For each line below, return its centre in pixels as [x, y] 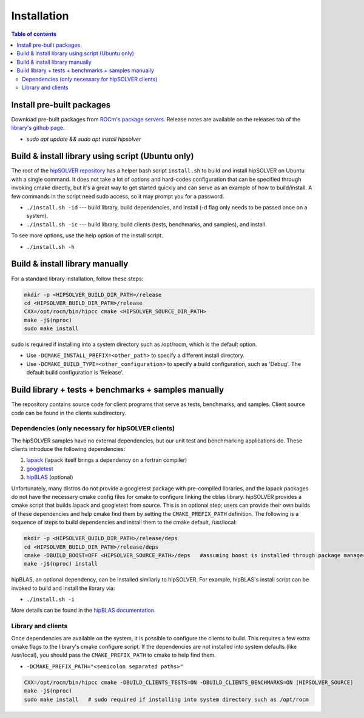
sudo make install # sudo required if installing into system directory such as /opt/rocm [166, 699]
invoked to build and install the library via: [63, 588]
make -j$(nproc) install [61, 564]
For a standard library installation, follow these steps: [77, 279]
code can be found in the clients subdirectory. [69, 413]
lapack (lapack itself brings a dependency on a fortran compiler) [107, 460]
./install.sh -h [51, 247]
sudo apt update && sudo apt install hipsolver [84, 139]
